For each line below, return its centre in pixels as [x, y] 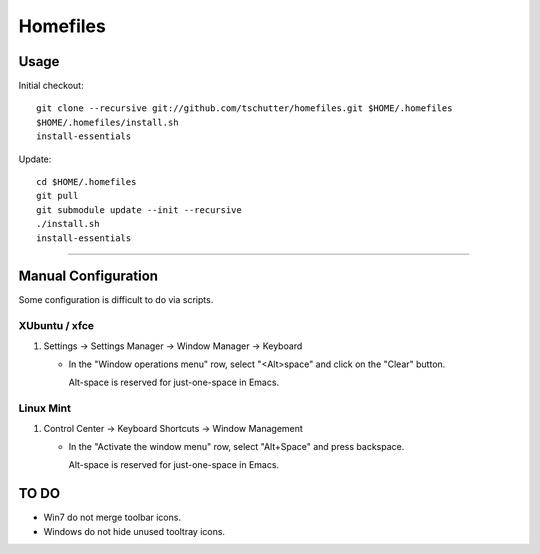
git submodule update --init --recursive [139, 209]
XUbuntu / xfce [56, 326]
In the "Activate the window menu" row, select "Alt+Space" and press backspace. [236, 446]
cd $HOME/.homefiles [86, 182]
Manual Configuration [88, 276]
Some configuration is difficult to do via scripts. [116, 300]
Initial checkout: [51, 86]
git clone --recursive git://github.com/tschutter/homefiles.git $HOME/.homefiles [244, 108]
